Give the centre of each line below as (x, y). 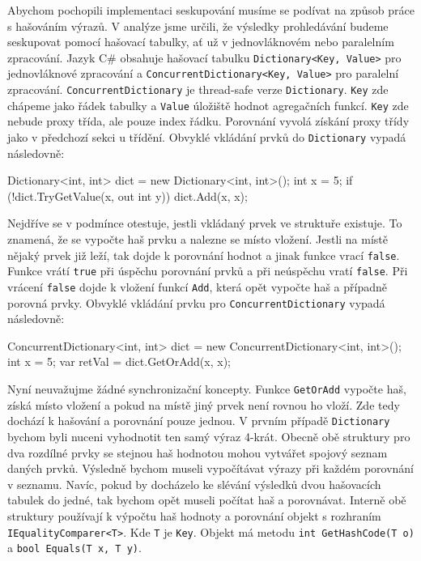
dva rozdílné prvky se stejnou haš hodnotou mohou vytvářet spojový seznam (198, 452)
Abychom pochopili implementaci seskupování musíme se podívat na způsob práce (211, 10)
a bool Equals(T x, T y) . (74, 548)
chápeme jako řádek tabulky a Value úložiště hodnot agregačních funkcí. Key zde (208, 105)
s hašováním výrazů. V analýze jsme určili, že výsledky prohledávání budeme (198, 25)
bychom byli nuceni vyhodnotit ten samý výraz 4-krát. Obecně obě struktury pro (209, 436)
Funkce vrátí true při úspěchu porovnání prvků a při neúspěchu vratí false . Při (208, 271)
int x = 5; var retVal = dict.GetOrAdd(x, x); (119, 361)
